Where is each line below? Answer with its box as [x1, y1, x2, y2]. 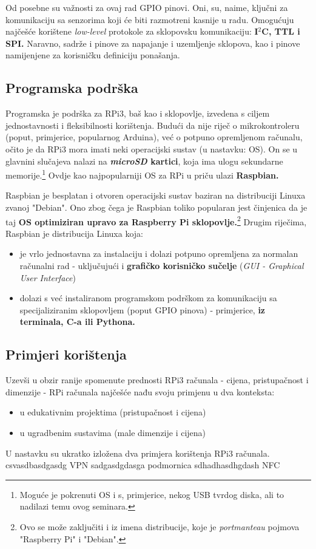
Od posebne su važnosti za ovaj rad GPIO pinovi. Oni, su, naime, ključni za [5, 1, 288, 13]
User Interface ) [19, 271, 76, 284]
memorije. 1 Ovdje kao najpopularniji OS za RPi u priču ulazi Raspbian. [5, 167, 279, 181]
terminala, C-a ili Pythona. [19, 315, 135, 328]
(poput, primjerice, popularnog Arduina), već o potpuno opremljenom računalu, [5, 131, 303, 143]
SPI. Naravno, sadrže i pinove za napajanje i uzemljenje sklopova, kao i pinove [5, 36, 300, 49]
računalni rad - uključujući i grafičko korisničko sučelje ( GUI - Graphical [19, 259, 304, 272]
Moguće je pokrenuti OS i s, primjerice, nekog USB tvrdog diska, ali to [19, 488, 284, 500]
